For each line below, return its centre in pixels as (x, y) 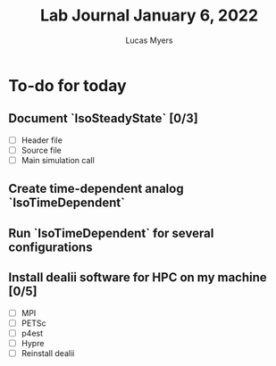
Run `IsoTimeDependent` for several (111, 233)
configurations (50, 247)
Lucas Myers (149, 40)
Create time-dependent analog (96, 189)
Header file (42, 140)
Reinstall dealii (48, 353)
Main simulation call (58, 160)
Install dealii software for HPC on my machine (138, 278)
